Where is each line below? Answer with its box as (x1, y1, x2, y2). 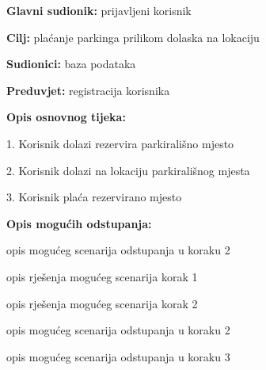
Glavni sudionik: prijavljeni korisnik (6, 2, 192, 18)
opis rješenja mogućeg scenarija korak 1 (6, 268, 198, 284)
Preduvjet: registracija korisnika (6, 82, 170, 98)
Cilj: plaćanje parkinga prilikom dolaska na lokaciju (6, 29, 260, 45)
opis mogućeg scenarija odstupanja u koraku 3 (6, 348, 230, 364)
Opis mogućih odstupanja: (6, 215, 152, 231)
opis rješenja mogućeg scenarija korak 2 (6, 295, 198, 311)
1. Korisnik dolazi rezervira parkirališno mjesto (6, 135, 234, 151)
